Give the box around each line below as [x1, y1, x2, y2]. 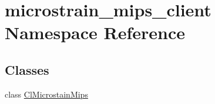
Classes [5, 60, 49, 78]
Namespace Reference [5, 20, 185, 44]
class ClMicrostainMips [5, 88, 88, 100]
